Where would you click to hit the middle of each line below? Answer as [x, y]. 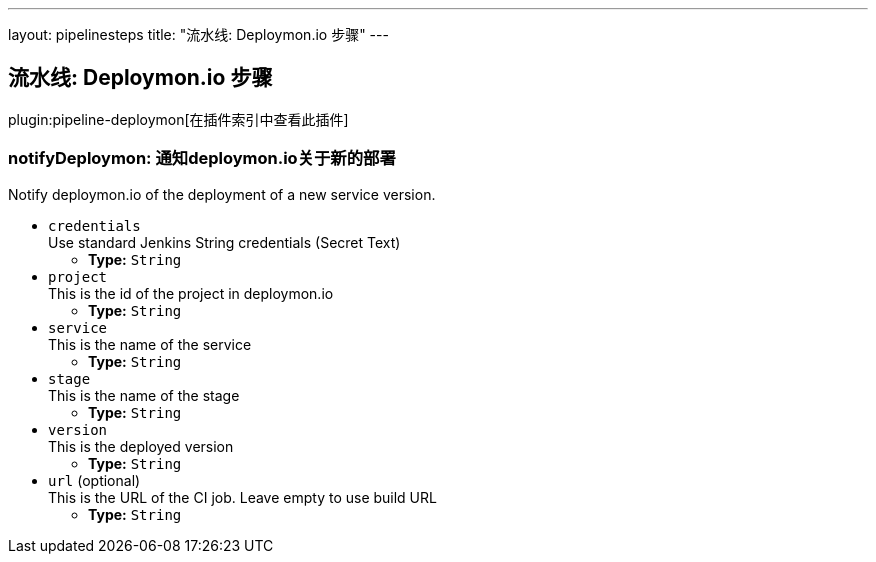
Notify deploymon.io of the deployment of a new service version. [222, 194]
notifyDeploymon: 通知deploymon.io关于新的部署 [202, 158]
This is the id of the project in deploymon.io [191, 293]
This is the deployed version [141, 446]
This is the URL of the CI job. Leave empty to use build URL [242, 497]
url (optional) [94, 480]
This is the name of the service [150, 344]
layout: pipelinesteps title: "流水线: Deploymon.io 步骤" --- [198, 34]
